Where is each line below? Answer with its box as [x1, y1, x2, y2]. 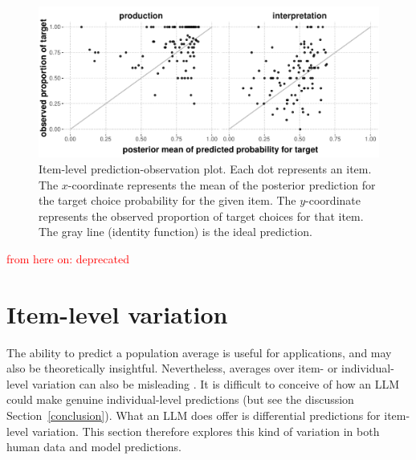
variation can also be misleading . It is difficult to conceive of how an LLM [31, 375, 400, 392]
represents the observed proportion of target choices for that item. [39, 207, 364, 224]
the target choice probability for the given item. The [39, 192, 296, 209]
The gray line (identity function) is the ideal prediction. [39, 223, 312, 240]
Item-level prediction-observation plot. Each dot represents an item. [39, 160, 372, 177]
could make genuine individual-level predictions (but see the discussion [6, 391, 354, 408]
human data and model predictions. [6, 438, 181, 455]
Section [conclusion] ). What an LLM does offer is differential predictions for [6, 407, 381, 424]
